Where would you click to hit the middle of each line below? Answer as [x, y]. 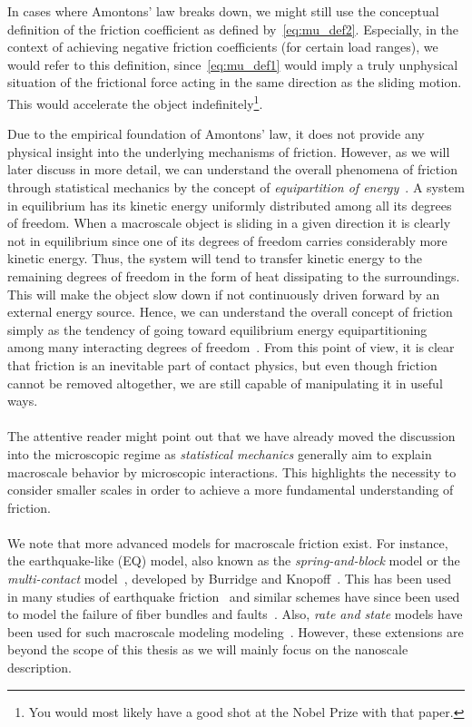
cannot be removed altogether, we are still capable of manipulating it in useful [225, 383]
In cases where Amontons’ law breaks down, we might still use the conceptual [223, 11]
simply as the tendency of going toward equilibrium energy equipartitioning [217, 329]
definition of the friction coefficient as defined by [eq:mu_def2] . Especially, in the [233, 29]
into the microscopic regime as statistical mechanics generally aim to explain [220, 453]
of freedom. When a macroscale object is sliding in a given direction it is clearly [229, 223]
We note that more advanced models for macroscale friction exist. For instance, [228, 542]
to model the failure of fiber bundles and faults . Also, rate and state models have [235, 614]
